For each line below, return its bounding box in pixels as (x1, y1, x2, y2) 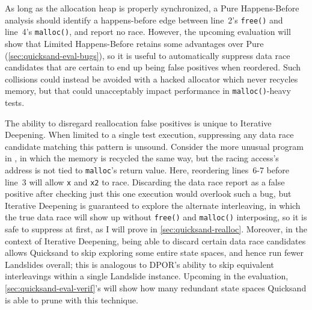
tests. (5, 96, 25, 108)
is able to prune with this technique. (5, 293, 138, 306)
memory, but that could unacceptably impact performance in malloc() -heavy (5, 84, 291, 97)
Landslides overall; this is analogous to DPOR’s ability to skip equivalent (5, 258, 274, 270)
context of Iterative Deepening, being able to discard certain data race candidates (5, 234, 306, 247)
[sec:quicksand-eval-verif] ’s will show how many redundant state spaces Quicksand (5, 282, 307, 294)
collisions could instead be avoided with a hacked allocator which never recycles (5, 72, 298, 85)
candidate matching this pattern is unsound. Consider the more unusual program (5, 140, 304, 152)
